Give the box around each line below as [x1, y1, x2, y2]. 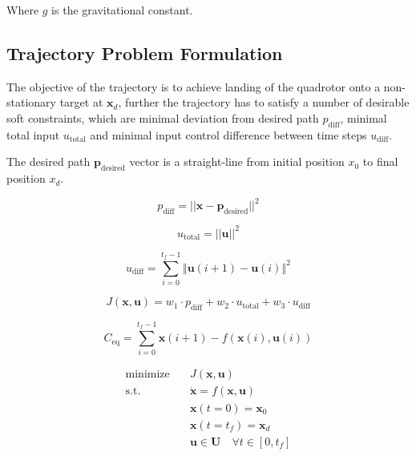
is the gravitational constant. [51, 2, 193, 18]
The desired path [6, 153, 91, 170]
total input [6, 126, 60, 143]
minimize [125, 369, 170, 381]
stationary [6, 94, 56, 111]
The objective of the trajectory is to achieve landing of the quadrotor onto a [6, 78, 381, 95]
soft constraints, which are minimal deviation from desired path [6, 109, 319, 126]
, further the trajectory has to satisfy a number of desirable [118, 94, 410, 111]
